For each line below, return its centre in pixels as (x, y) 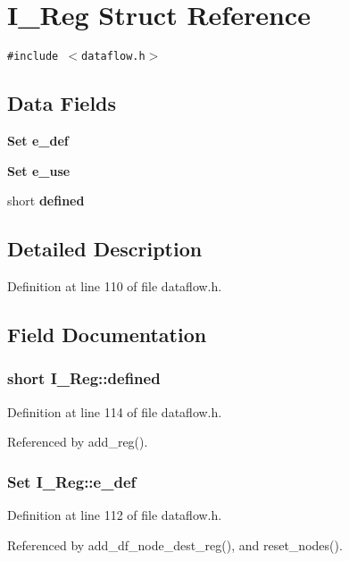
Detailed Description (105, 249)
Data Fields (62, 103)
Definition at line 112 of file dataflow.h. (115, 514)
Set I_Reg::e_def (72, 481)
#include (33, 57)
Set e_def (38, 140)
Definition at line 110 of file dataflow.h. (115, 285)
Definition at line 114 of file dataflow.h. (115, 411)
